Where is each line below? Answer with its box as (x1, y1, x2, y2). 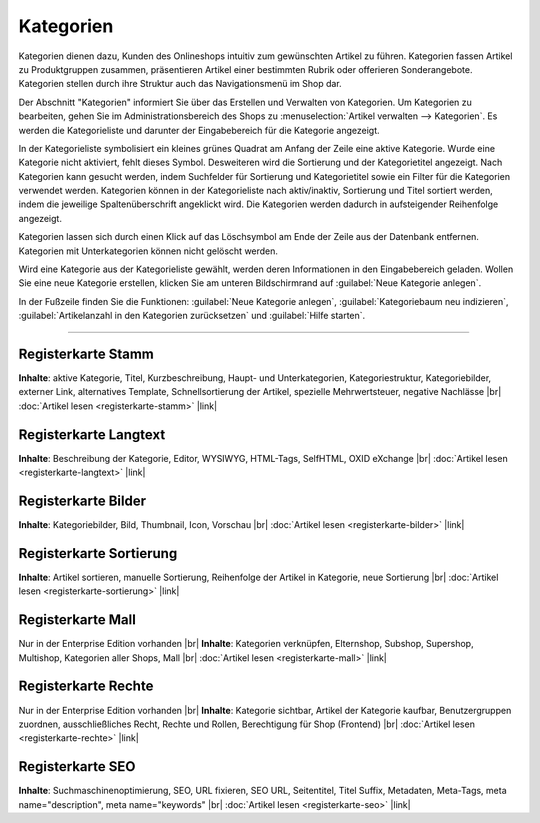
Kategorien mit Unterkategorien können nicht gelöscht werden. (18, 245, 279, 257)
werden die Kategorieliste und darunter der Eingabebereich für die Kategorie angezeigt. (18, 124, 380, 136)
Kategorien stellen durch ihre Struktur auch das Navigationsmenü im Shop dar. (18, 78, 342, 90)
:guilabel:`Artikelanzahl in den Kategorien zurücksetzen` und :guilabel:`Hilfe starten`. (18, 310, 366, 322)
